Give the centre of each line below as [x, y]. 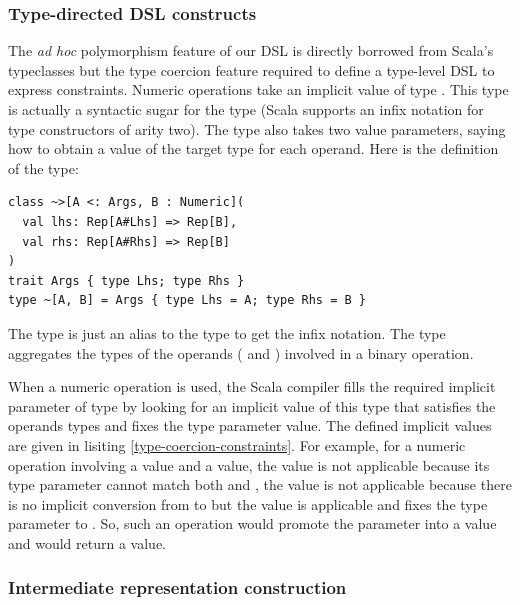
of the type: [43, 167]
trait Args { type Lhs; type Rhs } [126, 280]
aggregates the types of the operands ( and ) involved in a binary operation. [241, 352]
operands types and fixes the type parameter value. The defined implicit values [250, 425]
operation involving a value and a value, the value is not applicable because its [249, 464]
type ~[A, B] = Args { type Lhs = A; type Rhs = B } [187, 300]
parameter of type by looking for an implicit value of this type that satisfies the [252, 405]
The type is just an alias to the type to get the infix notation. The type [227, 332]
